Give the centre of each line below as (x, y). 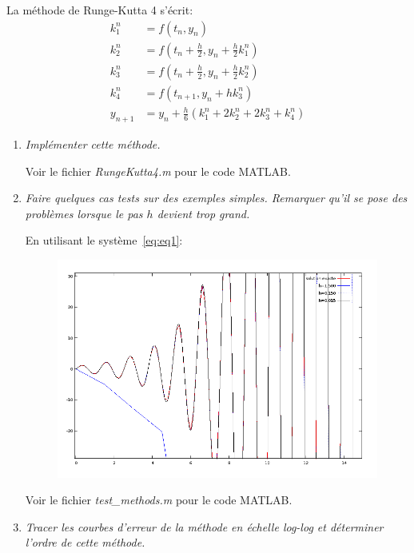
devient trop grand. (203, 213)
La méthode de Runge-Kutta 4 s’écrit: (100, 10)
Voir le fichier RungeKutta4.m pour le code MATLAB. (158, 171)
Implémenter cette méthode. (93, 144)
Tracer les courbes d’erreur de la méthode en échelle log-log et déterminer (204, 526)
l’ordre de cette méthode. (85, 542)
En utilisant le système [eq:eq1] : (104, 240)
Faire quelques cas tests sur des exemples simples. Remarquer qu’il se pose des (216, 198)
